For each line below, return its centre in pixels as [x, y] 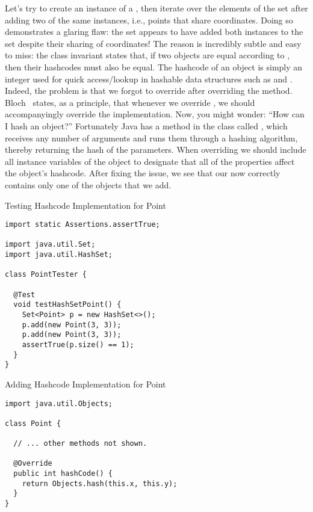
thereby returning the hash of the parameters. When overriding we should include [156, 150]
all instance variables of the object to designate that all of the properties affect [150, 161]
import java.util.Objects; [59, 403]
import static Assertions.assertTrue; [82, 225]
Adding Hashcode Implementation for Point [85, 384]
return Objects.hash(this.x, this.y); [100, 483]
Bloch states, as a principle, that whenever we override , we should [130, 102]
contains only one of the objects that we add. [88, 184]
